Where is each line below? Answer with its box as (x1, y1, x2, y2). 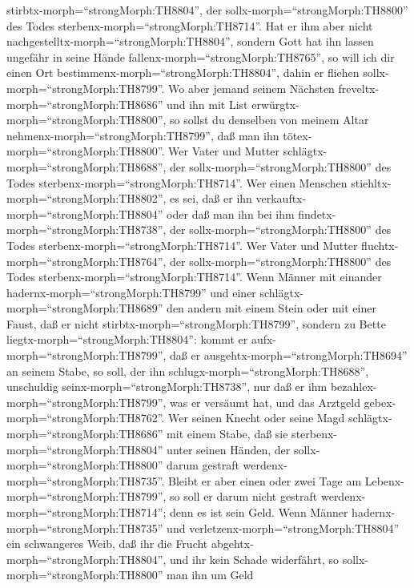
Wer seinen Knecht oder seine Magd (168, 409, 345, 426)
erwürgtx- (251, 95, 299, 112)
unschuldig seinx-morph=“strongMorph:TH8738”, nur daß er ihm (6, 378, 328, 395)
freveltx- (338, 79, 380, 96)
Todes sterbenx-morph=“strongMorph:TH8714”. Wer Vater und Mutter (6, 236, 358, 253)
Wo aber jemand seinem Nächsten (168, 79, 335, 96)
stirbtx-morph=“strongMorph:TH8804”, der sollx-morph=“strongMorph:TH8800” (6, 2, 408, 18)
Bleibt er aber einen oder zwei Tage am (168, 472, 362, 489)
